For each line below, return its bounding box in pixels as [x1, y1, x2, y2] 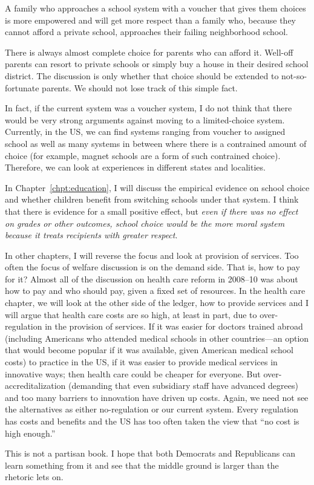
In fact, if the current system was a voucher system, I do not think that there [5, 102, 292, 114]
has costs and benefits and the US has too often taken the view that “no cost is [5, 415, 299, 427]
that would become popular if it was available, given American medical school [5, 343, 293, 356]
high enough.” [5, 426, 56, 439]
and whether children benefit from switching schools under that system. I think [5, 193, 299, 206]
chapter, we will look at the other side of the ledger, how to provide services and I [5, 296, 309, 309]
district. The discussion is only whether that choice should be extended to [5, 69, 279, 82]
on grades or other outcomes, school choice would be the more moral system [5, 216, 285, 229]
